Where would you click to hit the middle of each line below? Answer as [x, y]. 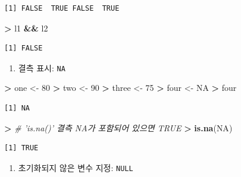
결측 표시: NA [42, 67]
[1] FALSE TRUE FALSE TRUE [62, 8]
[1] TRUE [21, 148]
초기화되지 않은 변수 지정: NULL [76, 167]
